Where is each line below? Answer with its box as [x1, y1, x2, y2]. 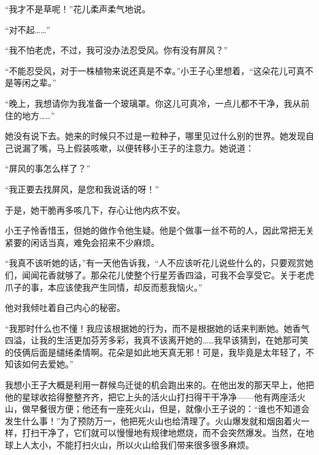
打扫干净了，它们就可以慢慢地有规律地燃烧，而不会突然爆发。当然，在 [21, 426, 306, 439]
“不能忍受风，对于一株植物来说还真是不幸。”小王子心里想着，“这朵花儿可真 [5, 64, 305, 77]
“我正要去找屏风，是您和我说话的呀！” [5, 182, 159, 195]
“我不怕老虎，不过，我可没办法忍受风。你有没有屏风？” [5, 44, 228, 56]
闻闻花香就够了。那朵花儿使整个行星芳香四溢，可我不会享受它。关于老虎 [21, 268, 314, 281]
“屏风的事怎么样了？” [5, 162, 91, 175]
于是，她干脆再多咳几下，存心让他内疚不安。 [5, 203, 185, 216]
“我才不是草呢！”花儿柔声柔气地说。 [5, 2, 151, 15]
